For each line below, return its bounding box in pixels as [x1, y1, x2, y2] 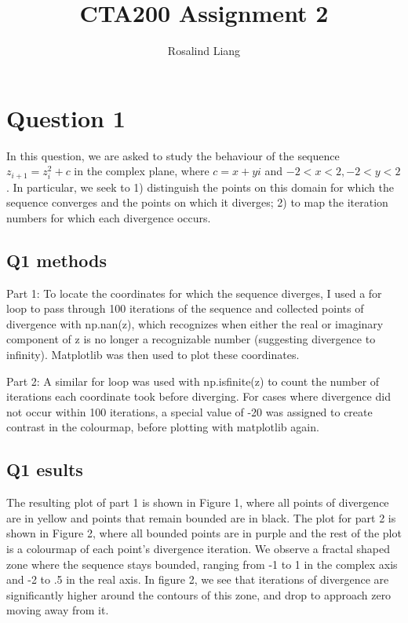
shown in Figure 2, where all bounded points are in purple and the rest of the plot [6, 525, 402, 541]
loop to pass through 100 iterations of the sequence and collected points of [6, 300, 364, 317]
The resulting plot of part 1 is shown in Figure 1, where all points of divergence [6, 494, 389, 511]
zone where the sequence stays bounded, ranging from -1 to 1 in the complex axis [6, 555, 398, 572]
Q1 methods [6, 247, 107, 272]
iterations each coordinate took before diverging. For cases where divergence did [6, 388, 391, 405]
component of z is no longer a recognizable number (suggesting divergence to [6, 331, 376, 347]
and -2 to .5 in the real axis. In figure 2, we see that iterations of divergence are [6, 571, 389, 588]
